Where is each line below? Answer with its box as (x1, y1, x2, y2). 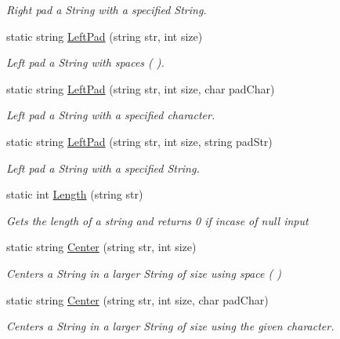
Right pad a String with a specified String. (6, 2, 207, 17)
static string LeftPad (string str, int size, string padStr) (6, 133, 273, 149)
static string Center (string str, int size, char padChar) (6, 291, 269, 308)
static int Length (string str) (6, 186, 143, 202)
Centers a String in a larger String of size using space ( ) (6, 264, 281, 281)
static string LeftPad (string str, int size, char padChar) (6, 80, 275, 97)
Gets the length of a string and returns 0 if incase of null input (6, 212, 309, 228)
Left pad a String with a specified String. (6, 159, 200, 176)
